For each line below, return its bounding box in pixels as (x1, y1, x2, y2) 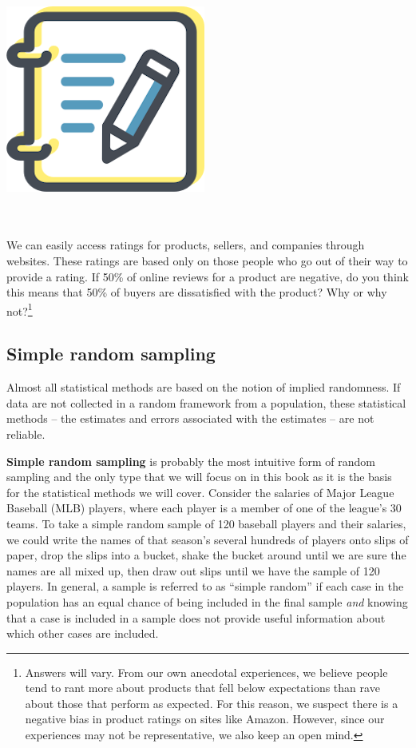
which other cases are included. (6, 625, 159, 642)
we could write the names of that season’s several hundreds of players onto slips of (6, 531, 409, 547)
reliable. (6, 425, 46, 442)
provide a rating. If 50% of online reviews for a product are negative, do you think (6, 268, 409, 284)
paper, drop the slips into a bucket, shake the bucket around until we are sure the (6, 547, 406, 563)
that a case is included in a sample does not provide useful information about (6, 609, 386, 626)
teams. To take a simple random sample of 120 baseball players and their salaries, (6, 515, 406, 531)
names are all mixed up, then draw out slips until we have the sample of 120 (6, 562, 380, 579)
